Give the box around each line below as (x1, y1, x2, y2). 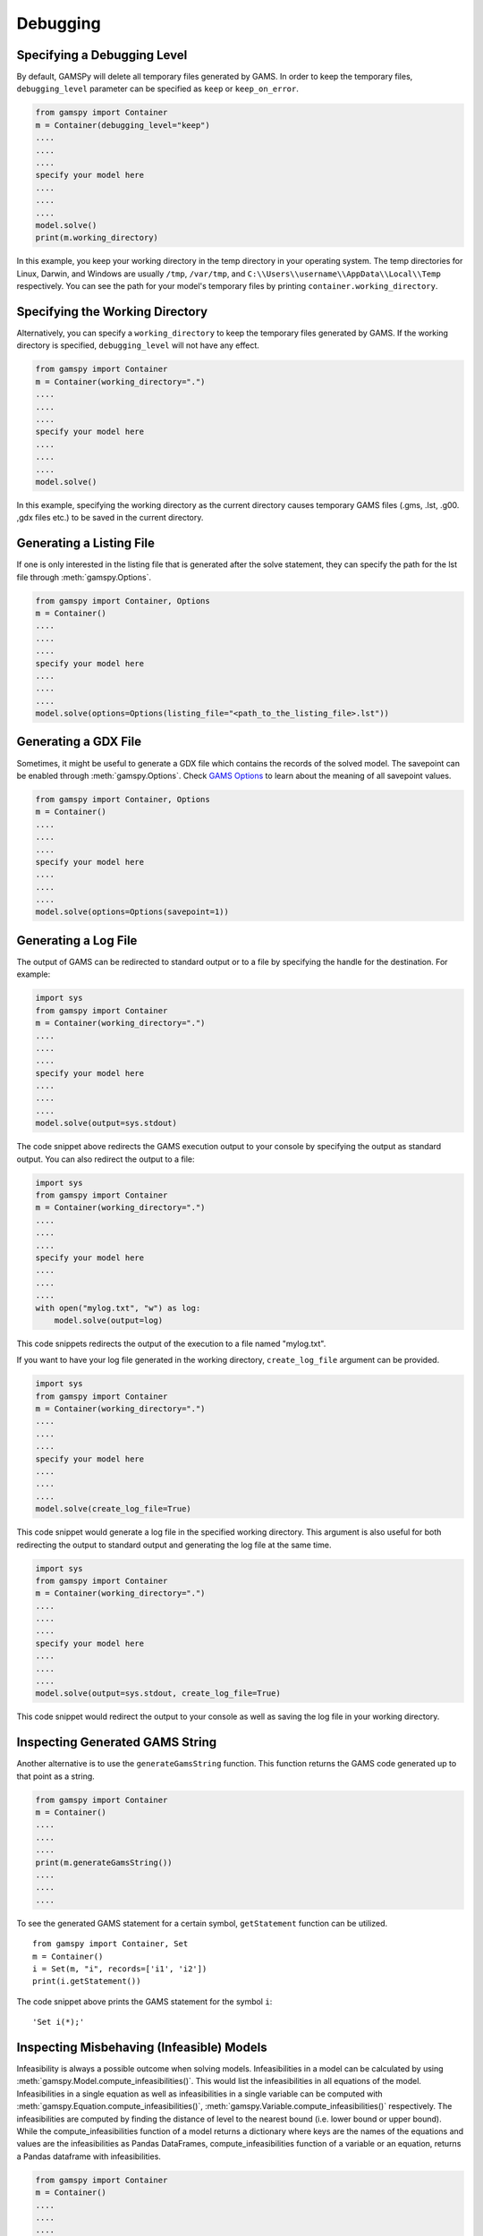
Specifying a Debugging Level (16, 47, 188, 63)
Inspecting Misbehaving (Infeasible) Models (16, 2039, 267, 2054)
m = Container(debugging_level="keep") (35, 120, 210, 130)
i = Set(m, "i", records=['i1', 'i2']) (32, 1963, 208, 1974)
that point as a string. (16, 1771, 96, 1782)
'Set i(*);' (32, 2017, 85, 2028)
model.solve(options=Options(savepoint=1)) (35, 907, 230, 917)
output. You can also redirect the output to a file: (16, 1154, 196, 1165)
